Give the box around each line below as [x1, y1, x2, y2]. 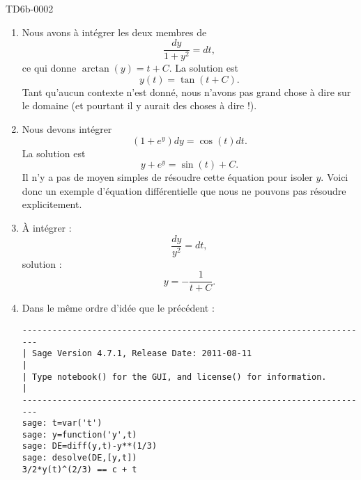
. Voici [321, 170, 348, 184]
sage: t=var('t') [22, 418, 102, 429]
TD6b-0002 [6, 1, 54, 15]
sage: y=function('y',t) [22, 429, 137, 440]
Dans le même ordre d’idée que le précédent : [22, 301, 215, 315]
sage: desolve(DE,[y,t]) [22, 453, 137, 463]
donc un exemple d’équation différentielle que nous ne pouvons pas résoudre [22, 183, 346, 198]
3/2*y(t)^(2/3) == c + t [22, 464, 137, 474]
